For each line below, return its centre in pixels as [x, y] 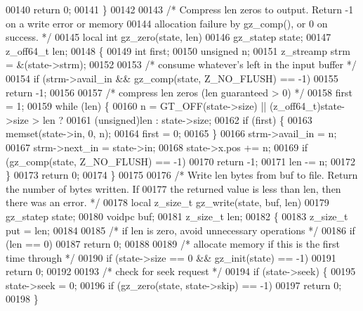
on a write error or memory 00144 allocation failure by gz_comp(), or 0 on [167, 23]
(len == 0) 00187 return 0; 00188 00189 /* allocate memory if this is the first [173, 244]
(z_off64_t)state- [307, 106]
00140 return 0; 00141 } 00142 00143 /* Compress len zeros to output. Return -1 [180, 9]
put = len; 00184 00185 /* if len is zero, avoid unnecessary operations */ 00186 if [180, 230]
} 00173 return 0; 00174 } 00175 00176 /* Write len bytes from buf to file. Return [182, 175]
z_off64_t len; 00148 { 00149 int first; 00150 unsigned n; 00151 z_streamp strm [178, 50]
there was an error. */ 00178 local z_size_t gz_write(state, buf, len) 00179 [167, 202]
